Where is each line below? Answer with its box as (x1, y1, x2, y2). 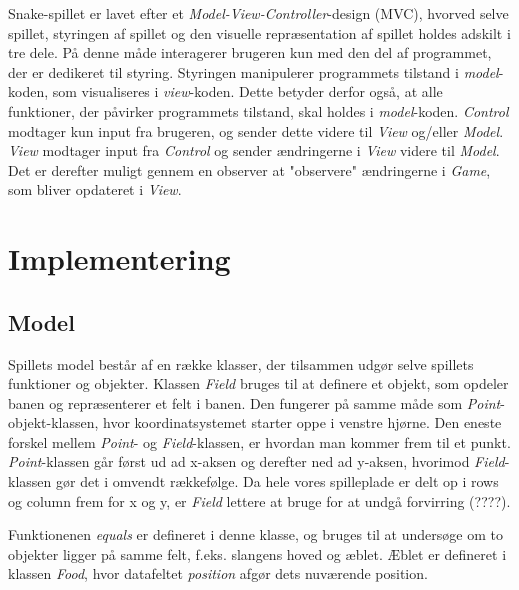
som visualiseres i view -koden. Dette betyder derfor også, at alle (52, 81, 443, 102)
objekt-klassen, (8, 412, 99, 433)
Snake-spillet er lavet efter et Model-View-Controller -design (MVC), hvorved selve (8, 3, 509, 23)
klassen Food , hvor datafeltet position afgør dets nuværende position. (8, 563, 428, 584)
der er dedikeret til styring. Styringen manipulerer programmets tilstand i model (8, 61, 499, 82)
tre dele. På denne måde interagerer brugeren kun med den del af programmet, (8, 42, 492, 63)
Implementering (8, 238, 231, 279)
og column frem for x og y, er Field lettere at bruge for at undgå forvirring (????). (8, 490, 511, 511)
